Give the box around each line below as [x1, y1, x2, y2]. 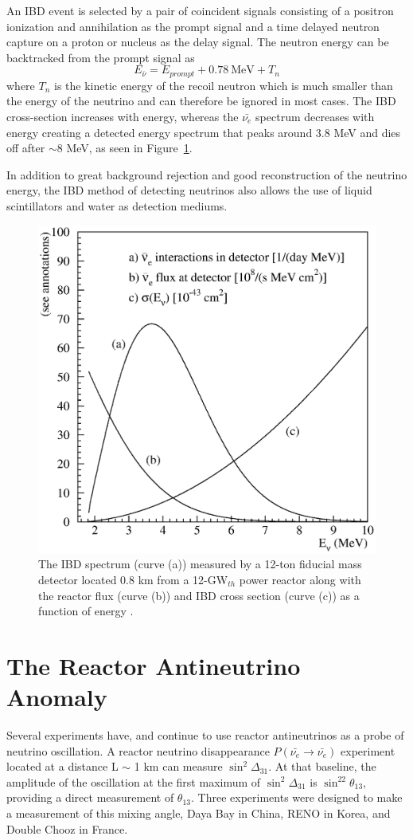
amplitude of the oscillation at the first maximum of [6, 773, 261, 790]
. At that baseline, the [268, 758, 376, 775]
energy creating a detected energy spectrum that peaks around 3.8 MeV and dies [6, 124, 401, 140]
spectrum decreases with [255, 108, 375, 125]
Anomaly [6, 681, 107, 713]
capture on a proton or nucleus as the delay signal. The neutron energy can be [6, 33, 389, 50]
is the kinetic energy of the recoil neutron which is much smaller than [54, 77, 393, 93]
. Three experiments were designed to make [191, 789, 403, 806]
